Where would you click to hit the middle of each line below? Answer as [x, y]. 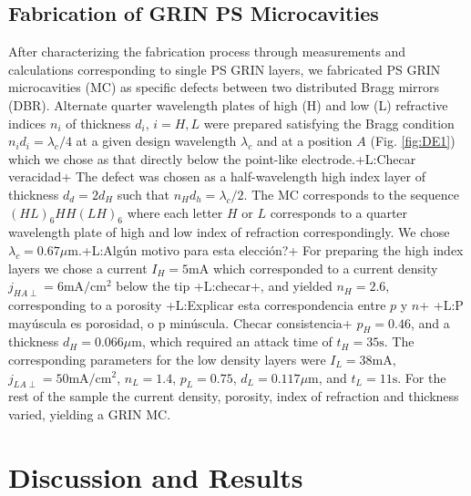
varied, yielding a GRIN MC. [90, 413]
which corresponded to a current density [325, 268]
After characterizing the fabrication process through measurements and [207, 52]
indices [27, 123]
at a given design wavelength [156, 141]
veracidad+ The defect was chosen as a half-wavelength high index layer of [217, 176]
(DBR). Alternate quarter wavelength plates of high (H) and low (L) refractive [228, 104]
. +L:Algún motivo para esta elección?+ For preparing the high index [271, 249]
